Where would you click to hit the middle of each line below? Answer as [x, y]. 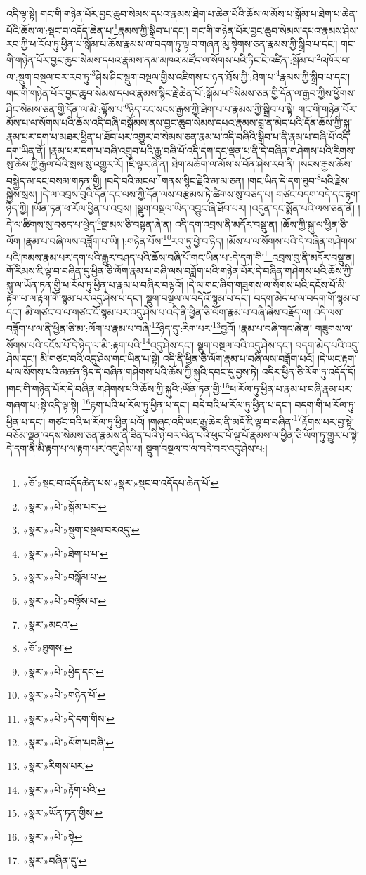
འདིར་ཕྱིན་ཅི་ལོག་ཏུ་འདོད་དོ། [309, 372]
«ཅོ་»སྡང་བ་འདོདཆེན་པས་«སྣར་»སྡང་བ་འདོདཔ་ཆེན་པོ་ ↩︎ [121, 482]
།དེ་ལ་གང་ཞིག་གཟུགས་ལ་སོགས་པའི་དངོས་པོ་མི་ [267, 284]
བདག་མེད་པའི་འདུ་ [327, 344]
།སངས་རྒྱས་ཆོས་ [325, 164]
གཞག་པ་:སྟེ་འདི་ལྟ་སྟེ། [43, 404]
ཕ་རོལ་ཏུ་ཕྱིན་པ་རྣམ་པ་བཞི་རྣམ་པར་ [291, 388]
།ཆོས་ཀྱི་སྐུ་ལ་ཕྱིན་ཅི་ [314, 224]
